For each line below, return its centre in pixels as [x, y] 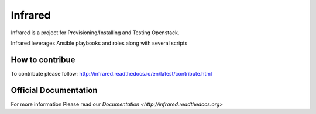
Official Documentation [54, 90]
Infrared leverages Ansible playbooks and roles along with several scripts [99, 43]
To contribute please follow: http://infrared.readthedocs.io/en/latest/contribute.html [111, 73]
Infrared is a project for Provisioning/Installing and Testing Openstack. [95, 33]
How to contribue [43, 60]
